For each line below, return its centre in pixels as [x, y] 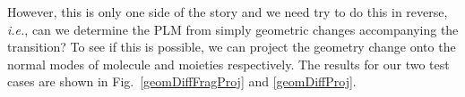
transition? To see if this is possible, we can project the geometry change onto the [232, 47]
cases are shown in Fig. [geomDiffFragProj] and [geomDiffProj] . [182, 81]
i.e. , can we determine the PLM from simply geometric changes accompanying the [233, 29]
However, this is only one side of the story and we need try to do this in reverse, [228, 12]
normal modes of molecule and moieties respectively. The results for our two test [228, 64]
